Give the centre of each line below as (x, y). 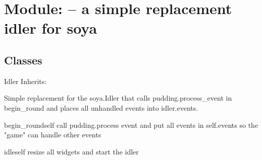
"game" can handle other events (53, 135)
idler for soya (51, 28)
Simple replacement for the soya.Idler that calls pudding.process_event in (118, 98)
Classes (23, 60)
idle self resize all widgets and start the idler (71, 151)
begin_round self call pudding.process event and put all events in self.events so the (131, 125)
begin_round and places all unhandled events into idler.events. (101, 107)
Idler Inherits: (25, 81)
